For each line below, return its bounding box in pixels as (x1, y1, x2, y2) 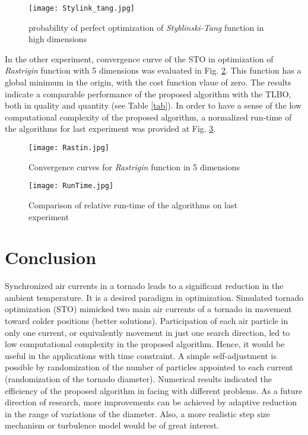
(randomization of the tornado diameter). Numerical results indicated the (5, 372, 272, 385)
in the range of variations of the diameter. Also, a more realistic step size (5, 407, 270, 420)
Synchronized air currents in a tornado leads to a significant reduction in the (5, 280, 284, 292)
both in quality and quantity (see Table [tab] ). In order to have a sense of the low (5, 99, 302, 112)
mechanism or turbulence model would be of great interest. (5, 419, 220, 431)
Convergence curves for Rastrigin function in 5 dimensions (28, 160, 240, 173)
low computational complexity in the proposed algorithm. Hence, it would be (5, 338, 285, 350)
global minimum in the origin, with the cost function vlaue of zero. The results (5, 76, 291, 88)
